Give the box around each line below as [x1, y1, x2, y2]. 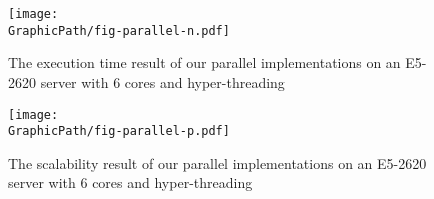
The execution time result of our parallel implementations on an [8, 52, 401, 73]
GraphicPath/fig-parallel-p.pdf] [8, 124, 230, 139]
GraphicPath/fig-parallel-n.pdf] [8, 23, 230, 38]
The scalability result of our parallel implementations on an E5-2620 [8, 152, 427, 173]
